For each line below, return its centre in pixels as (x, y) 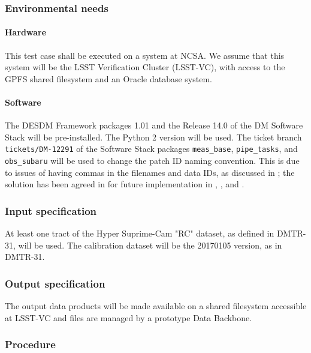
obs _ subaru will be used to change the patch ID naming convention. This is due (152, 161)
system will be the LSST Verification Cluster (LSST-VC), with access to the (145, 67)
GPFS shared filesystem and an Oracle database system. (108, 78)
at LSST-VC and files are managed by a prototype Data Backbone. (129, 317)
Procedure (30, 344)
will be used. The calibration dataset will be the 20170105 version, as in (150, 245)
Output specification (55, 283)
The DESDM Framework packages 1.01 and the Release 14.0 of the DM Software (154, 125)
